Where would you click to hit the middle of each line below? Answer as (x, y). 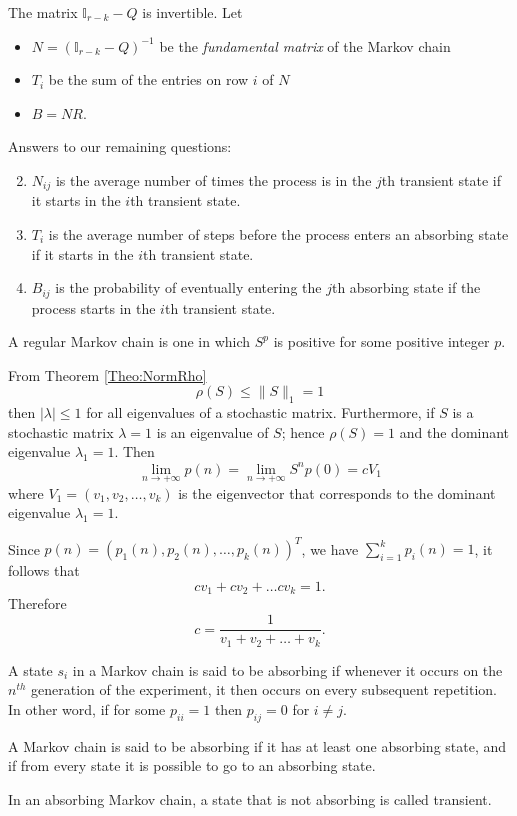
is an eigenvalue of (212, 431)
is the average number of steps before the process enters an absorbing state (278, 234)
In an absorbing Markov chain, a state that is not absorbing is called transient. (250, 798)
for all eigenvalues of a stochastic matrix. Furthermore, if (260, 412)
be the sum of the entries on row (148, 79)
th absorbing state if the (406, 287)
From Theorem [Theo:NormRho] (107, 374)
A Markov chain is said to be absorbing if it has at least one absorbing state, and (257, 745)
